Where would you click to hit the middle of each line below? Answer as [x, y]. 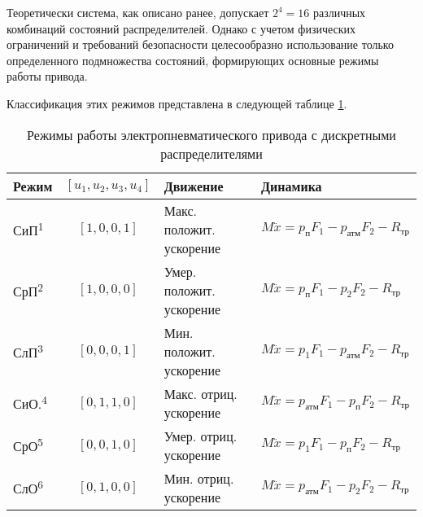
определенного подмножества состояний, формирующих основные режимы [193, 60]
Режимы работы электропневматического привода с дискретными [211, 134]
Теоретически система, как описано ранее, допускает [138, 12]
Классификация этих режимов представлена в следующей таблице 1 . [177, 103]
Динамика [292, 186]
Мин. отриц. [199, 478]
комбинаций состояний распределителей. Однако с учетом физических [181, 28]
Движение [194, 186]
